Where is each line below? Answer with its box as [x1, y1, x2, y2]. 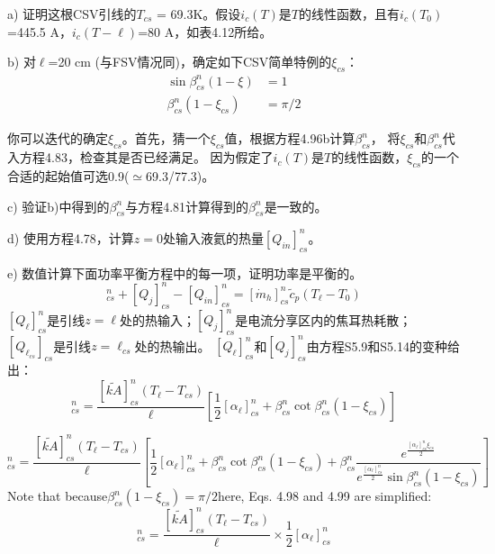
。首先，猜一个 [121, 129, 211, 148]
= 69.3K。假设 [156, 5, 241, 23]
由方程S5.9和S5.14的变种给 [306, 336, 461, 355]
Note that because [7, 486, 108, 505]
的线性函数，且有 [299, 5, 400, 23]
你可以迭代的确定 [7, 129, 108, 148]
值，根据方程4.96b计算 [224, 129, 355, 148]
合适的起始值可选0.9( [7, 166, 130, 185]
